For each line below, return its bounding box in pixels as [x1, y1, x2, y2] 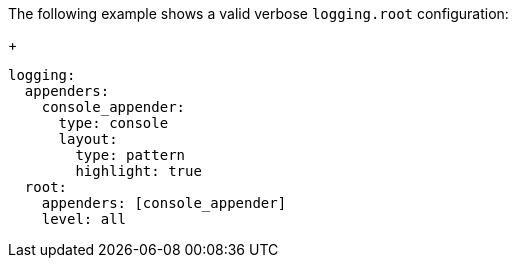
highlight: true [75, 163, 202, 179]
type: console [58, 115, 169, 131]
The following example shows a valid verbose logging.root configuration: [8, 5, 509, 22]
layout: [58, 131, 118, 147]
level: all [41, 211, 127, 227]
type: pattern [75, 147, 186, 163]
